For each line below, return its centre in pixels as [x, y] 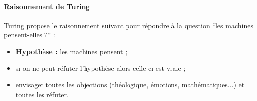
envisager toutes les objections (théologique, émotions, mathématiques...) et [130, 84]
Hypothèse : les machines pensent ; [71, 51]
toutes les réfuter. [42, 94]
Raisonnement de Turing [47, 6]
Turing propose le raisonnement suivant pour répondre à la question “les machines [128, 25]
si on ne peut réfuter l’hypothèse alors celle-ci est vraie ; [101, 68]
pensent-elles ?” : [30, 35]
